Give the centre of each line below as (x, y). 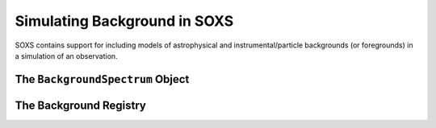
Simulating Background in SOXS (124, 21)
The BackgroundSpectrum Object (102, 79)
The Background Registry (81, 105)
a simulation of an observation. (66, 56)
